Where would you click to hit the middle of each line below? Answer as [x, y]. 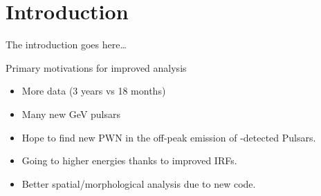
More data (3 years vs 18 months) [94, 91]
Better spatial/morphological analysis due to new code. [139, 183]
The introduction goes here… [66, 45]
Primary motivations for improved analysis [96, 67]
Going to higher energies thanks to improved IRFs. [129, 160]
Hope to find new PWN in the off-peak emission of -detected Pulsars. [169, 137]
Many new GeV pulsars [71, 114]
